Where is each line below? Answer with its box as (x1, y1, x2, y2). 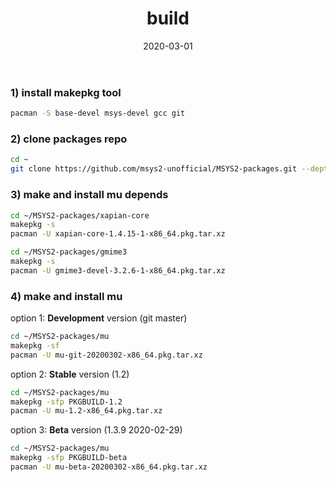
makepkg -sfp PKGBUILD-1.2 (10, 397, 123, 407)
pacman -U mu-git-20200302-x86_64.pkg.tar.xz (10, 350, 203, 360)
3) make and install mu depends (10, 188, 169, 202)
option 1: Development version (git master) (10, 312, 188, 324)
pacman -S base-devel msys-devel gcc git (10, 108, 186, 119)
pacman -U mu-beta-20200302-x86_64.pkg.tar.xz (10, 462, 208, 472)
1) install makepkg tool (10, 85, 122, 99)
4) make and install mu (10, 289, 123, 303)
